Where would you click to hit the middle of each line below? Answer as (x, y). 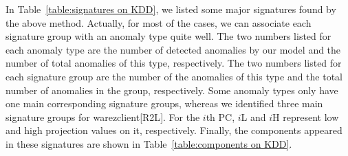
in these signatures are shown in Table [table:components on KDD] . (149, 143)
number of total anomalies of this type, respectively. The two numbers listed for (174, 63)
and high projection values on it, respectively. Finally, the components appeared (174, 130)
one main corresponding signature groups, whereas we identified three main (164, 103)
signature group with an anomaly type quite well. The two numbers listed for (168, 36)
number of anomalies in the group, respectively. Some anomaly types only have (172, 90)
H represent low (306, 116)
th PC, (220, 116)
